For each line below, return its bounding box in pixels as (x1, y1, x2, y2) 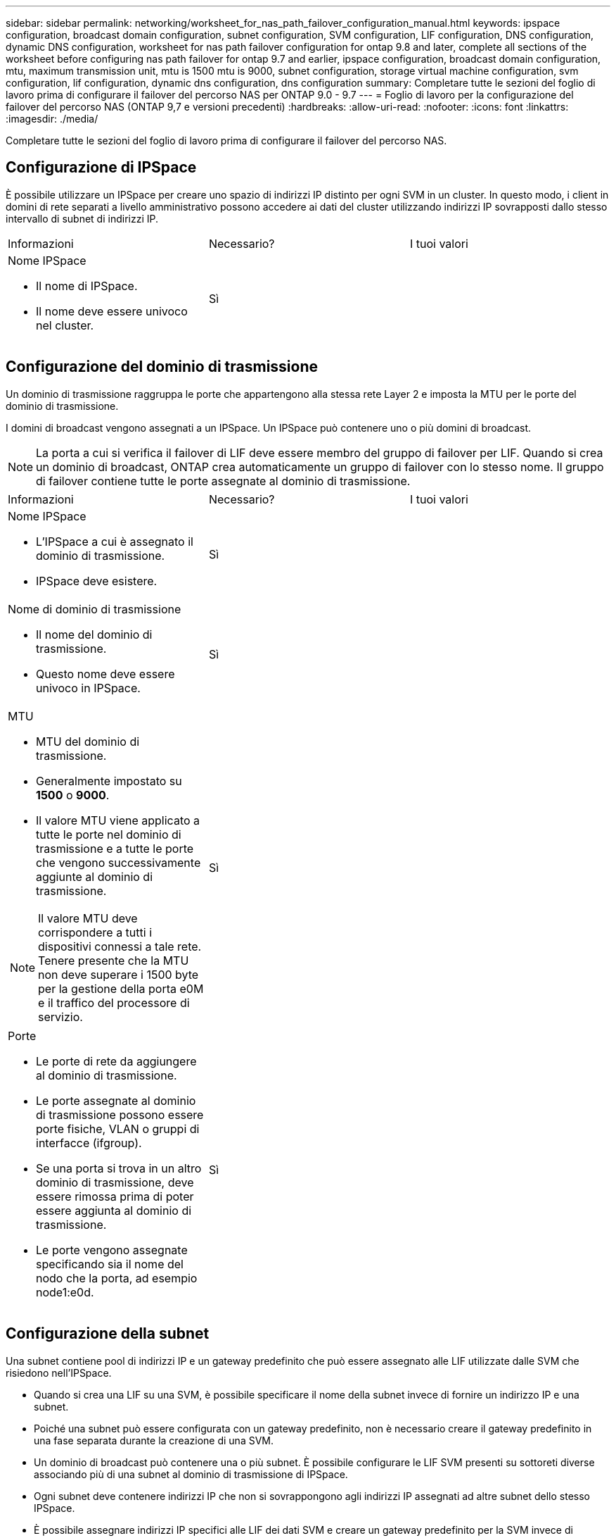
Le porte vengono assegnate (36, 1242, 188, 1257)
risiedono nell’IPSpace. (6, 1366, 112, 1379)
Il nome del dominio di (36, 627, 153, 642)
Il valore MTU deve (38, 911, 138, 925)
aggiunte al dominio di (36, 869, 153, 884)
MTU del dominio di (36, 734, 140, 749)
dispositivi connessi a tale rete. (38, 939, 202, 954)
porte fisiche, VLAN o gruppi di (36, 1121, 200, 1136)
